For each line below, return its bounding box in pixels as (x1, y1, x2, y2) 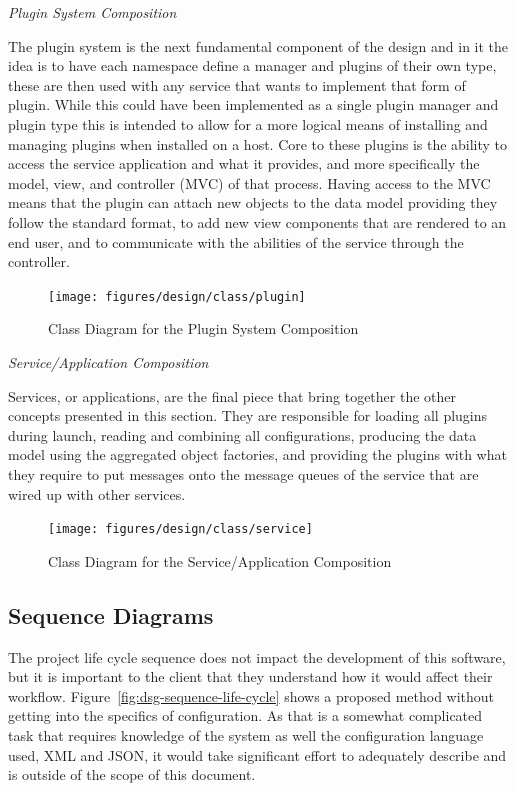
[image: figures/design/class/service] (48, 522, 313, 537)
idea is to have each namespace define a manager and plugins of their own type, (8, 55, 497, 76)
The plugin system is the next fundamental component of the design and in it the (8, 35, 509, 56)
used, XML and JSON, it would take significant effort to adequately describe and (8, 744, 507, 765)
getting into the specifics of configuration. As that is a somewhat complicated (8, 705, 483, 726)
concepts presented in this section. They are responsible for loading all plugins (8, 405, 488, 426)
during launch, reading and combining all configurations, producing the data (8, 424, 477, 445)
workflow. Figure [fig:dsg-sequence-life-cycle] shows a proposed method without (8, 685, 495, 706)
